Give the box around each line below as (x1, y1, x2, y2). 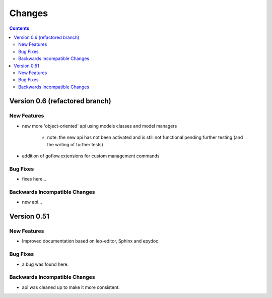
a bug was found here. (22, 261, 69, 267)
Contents (9, 25, 30, 31)
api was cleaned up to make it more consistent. (22, 284, 120, 290)
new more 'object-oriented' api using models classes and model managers (22, 123, 177, 129)
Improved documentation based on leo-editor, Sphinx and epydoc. (22, 238, 160, 244)
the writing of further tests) (47, 141, 103, 147)
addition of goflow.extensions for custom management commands (22, 153, 160, 159)
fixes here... (22, 176, 47, 182)
